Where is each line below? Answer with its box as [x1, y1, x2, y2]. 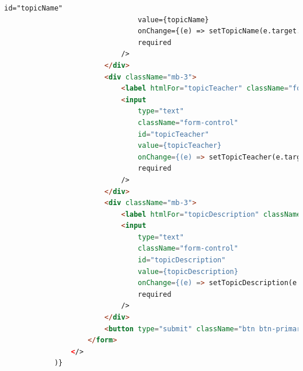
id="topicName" [4, 4, 63, 12]
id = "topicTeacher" [138, 130, 209, 138]
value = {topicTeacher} [138, 141, 222, 150]
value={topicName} [138, 15, 209, 24]
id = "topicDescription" [138, 256, 226, 265]
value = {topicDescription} [138, 267, 238, 276]
